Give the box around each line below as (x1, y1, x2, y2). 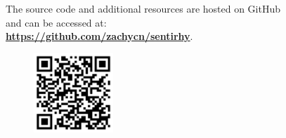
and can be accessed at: (6, 15, 107, 29)
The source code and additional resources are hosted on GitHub (6, 1, 281, 15)
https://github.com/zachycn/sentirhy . (6, 29, 193, 43)
